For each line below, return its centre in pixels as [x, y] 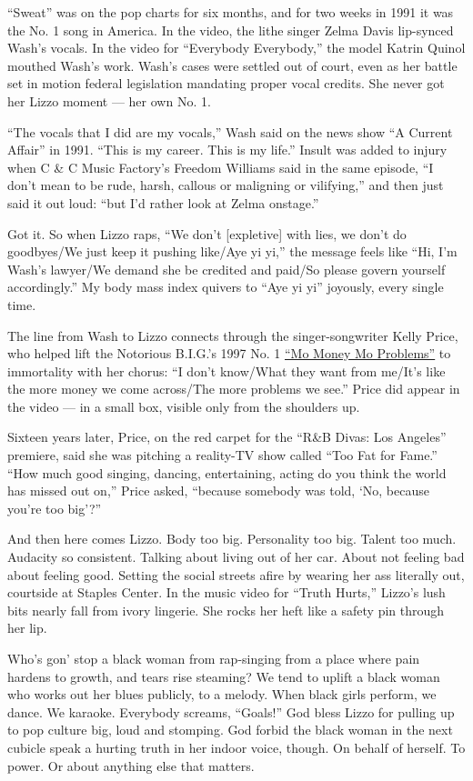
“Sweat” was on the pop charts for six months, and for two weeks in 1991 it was [231, 12]
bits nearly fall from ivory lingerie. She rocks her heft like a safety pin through [226, 610]
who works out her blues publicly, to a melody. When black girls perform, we [222, 694]
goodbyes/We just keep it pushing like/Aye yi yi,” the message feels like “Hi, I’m [232, 251]
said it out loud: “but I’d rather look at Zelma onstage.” [163, 202]
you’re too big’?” [55, 508]
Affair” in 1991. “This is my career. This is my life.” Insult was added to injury [227, 150]
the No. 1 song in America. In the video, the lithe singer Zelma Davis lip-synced [231, 30]
